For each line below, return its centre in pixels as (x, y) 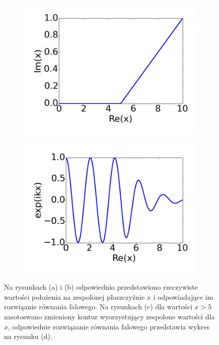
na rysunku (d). (28, 336)
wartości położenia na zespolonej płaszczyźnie (75, 296)
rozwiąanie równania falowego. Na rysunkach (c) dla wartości (98, 307)
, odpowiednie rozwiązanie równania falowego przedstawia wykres (109, 326)
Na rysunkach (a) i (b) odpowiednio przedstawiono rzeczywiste (101, 287)
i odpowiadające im (183, 296)
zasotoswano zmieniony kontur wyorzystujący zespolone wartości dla (109, 316)
